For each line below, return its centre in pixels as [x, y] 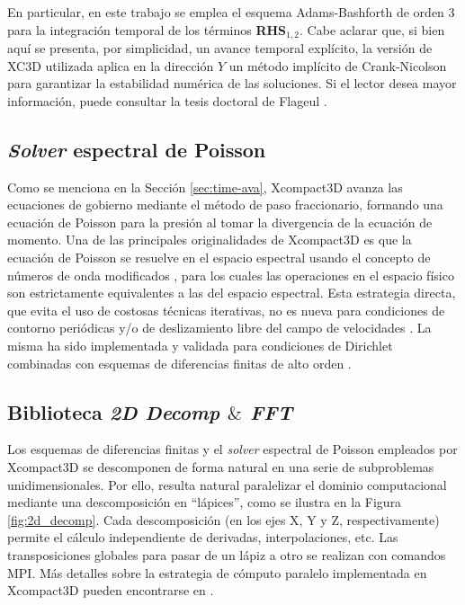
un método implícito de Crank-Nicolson [338, 65]
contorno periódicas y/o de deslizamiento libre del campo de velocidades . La [219, 328]
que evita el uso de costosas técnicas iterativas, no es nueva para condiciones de [226, 310]
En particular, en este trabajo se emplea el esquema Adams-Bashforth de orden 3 [231, 12]
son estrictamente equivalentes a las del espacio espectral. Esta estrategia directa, [232, 293]
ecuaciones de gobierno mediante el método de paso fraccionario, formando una [225, 205]
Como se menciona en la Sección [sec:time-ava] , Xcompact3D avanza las [205, 187]
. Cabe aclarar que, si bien [372, 29]
